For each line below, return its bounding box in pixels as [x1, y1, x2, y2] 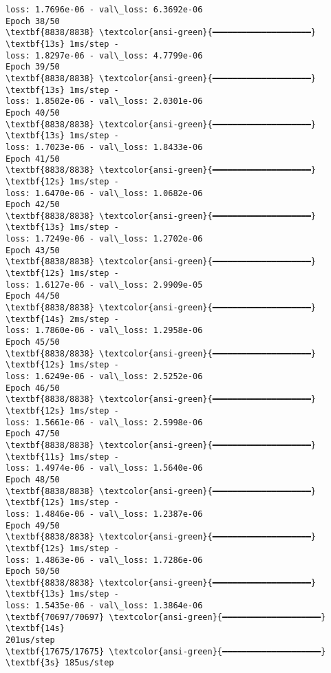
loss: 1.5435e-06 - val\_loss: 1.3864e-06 [6, 601, 203, 611]
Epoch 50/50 [6, 566, 60, 577]
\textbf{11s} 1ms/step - [6, 451, 119, 462]
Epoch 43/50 [6, 245, 60, 255]
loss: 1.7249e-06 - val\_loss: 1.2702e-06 [6, 234, 203, 244]
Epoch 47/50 [6, 429, 60, 439]
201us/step [6, 635, 55, 645]
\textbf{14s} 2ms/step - [6, 314, 119, 324]
